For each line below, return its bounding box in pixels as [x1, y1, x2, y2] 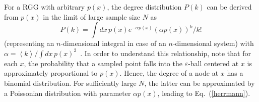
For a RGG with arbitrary [4, 2, 85, 12]
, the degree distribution [107, 2, 182, 12]
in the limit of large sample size [43, 11, 140, 22]
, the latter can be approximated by [144, 77, 255, 88]
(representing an [4, 38, 54, 48]
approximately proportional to [4, 68, 98, 78]
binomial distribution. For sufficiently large [4, 77, 137, 88]
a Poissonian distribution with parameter [4, 87, 131, 98]
